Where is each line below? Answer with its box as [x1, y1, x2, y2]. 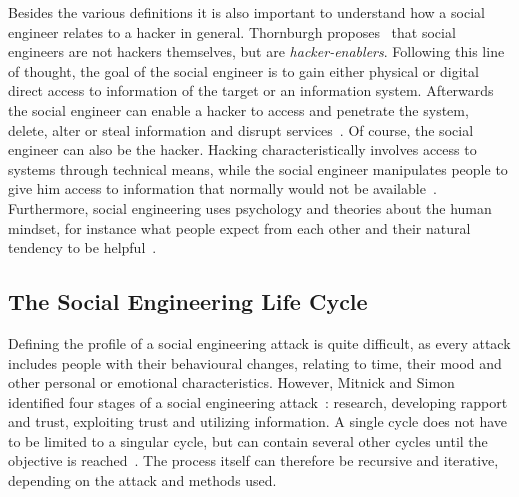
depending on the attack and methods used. [8, 470, 277, 491]
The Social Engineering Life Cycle [8, 286, 368, 317]
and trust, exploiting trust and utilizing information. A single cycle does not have [8, 411, 508, 432]
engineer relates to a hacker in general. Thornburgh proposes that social [8, 21, 456, 42]
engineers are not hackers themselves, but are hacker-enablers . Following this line [8, 41, 505, 62]
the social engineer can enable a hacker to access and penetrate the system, [8, 99, 469, 120]
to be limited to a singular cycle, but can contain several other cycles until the [8, 430, 488, 451]
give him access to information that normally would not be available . [8, 178, 437, 199]
